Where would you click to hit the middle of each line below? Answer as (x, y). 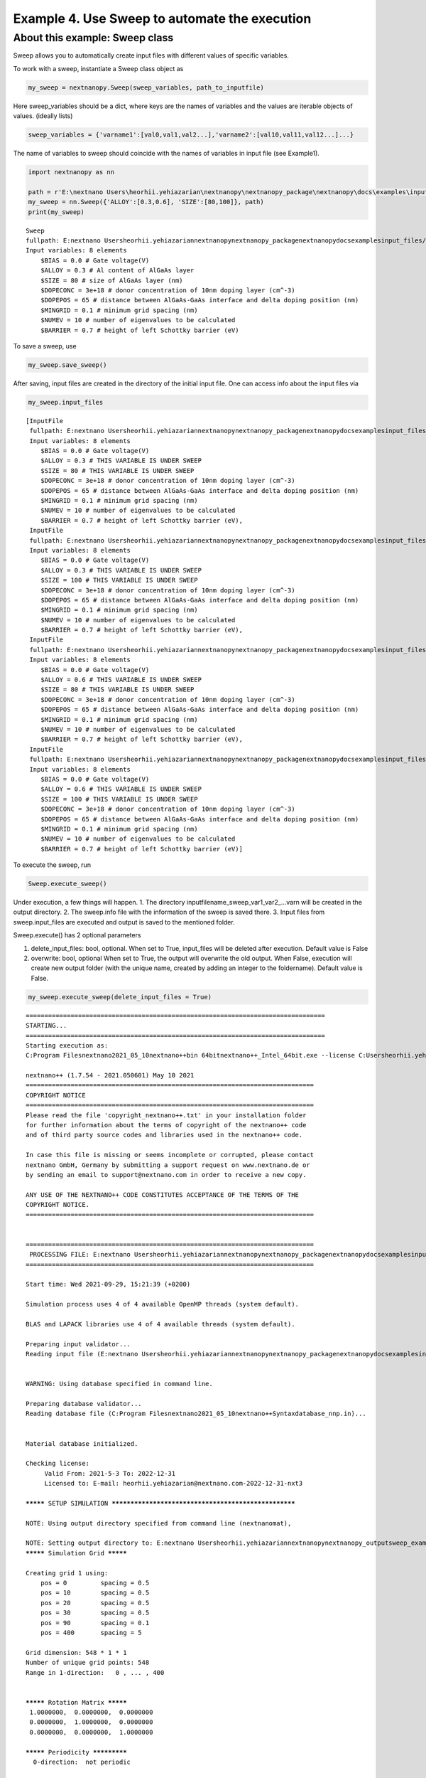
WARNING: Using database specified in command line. (119, 1384)
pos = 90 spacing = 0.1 (95, 1623)
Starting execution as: (67, 1045)
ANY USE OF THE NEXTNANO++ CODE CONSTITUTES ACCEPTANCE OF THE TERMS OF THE (163, 1194)
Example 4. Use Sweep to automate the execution (162, 18)
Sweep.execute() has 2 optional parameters (77, 935)
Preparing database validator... (84, 1404)
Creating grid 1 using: (67, 1573)
